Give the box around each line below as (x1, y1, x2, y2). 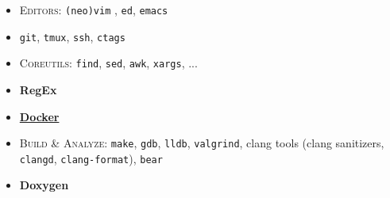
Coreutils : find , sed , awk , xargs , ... (19, 55, 198, 71)
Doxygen (19, 177, 69, 193)
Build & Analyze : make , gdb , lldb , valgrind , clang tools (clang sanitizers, (19, 135, 384, 151)
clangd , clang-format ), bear (19, 150, 163, 166)
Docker (19, 108, 60, 124)
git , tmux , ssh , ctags (19, 28, 125, 44)
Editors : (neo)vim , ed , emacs (19, 2, 168, 17)
